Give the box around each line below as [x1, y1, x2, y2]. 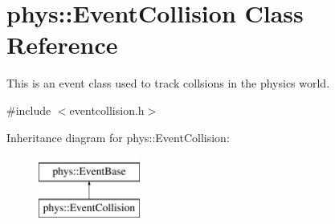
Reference [6, 28, 118, 61]
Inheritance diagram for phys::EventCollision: [6, 128, 230, 145]
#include [6, 101, 51, 118]
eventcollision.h [69, 101, 145, 118]
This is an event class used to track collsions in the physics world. [6, 75, 330, 92]
